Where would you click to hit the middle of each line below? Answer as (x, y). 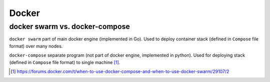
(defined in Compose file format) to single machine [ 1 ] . (65, 62)
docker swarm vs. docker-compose (69, 26)
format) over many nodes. (36, 46)
